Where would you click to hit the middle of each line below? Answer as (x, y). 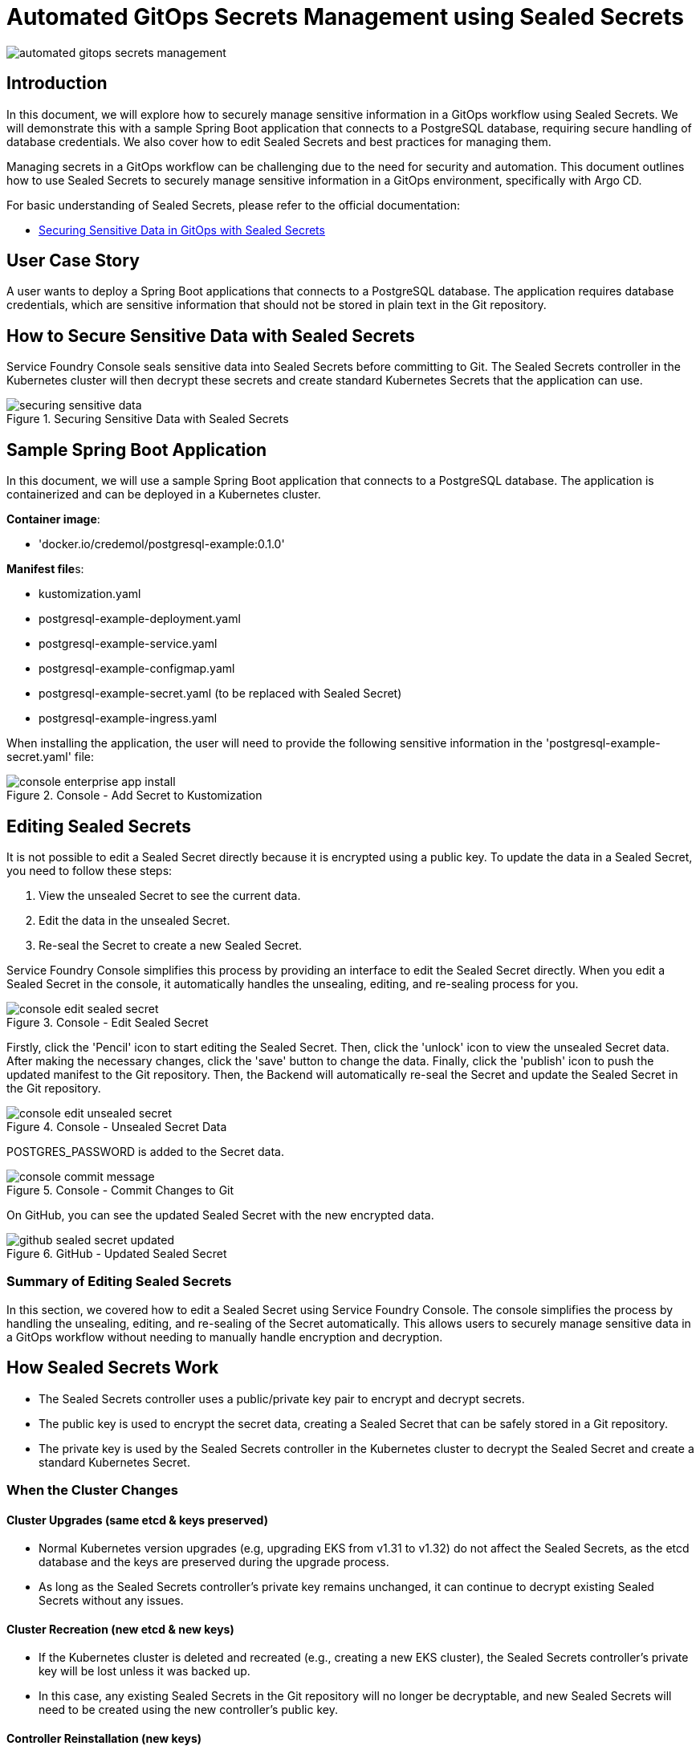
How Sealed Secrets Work (113, 1368)
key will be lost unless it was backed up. (144, 1671)
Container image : (53, 519)
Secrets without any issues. (111, 1601)
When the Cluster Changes (93, 1490)
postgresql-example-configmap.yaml (137, 669)
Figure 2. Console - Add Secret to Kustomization (134, 796)
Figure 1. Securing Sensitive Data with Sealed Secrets (148, 419)
